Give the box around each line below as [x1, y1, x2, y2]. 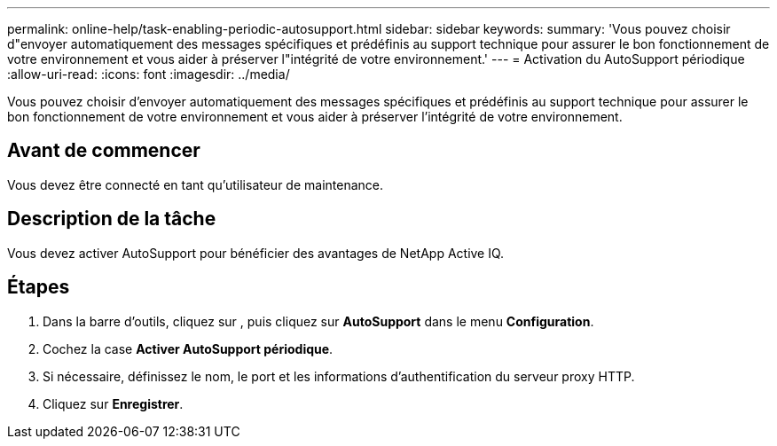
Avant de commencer [7, 139, 200, 162]
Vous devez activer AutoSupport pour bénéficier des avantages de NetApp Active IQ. [7, 245, 505, 261]
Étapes [7, 276, 70, 299]
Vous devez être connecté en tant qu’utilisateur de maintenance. [7, 176, 383, 192]
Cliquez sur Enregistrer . [43, 395, 184, 411]
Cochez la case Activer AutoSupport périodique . [43, 340, 334, 356]
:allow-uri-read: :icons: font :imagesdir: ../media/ [7, 67, 290, 82]
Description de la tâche [7, 207, 216, 231]
